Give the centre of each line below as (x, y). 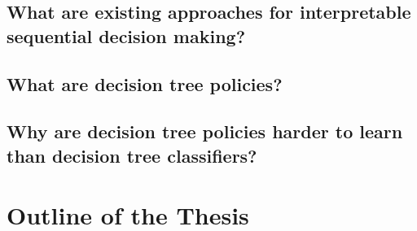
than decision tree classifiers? (132, 155)
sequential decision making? (126, 35)
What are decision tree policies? (145, 83)
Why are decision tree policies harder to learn (205, 131)
